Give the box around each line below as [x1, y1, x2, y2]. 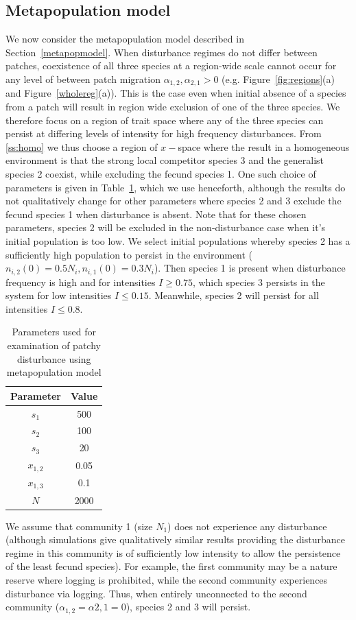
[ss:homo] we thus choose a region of [5, 139, 158, 154]
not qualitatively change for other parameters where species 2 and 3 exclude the [5, 193, 342, 208]
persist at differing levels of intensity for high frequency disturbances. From [5, 126, 322, 141]
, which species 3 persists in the [192, 274, 325, 289]
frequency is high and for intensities [5, 274, 156, 289]
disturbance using [16, 351, 91, 366]
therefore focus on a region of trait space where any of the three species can [5, 112, 324, 127]
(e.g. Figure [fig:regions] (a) [222, 71, 335, 86]
